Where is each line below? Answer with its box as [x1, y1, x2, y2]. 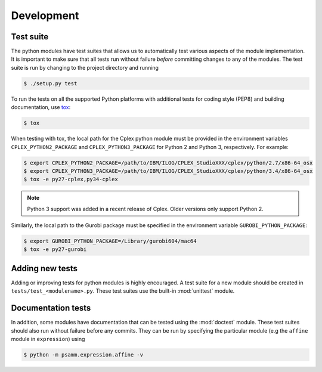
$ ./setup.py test [23, 80, 78, 86]
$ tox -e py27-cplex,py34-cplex [23, 176, 119, 183]
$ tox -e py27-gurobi [23, 246, 87, 253]
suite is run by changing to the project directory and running [11, 64, 159, 71]
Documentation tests [11, 303, 91, 313]
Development [11, 9, 79, 22]
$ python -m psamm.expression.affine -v [23, 352, 143, 358]
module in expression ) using [11, 336, 85, 343]
